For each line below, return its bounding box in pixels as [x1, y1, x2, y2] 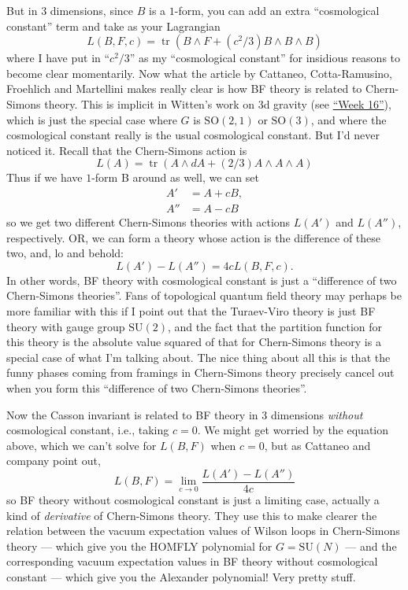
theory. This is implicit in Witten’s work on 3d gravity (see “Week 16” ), [44, 95, 391, 112]
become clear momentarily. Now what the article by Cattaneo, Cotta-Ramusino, [6, 65, 392, 81]
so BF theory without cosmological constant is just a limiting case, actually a [6, 491, 380, 507]
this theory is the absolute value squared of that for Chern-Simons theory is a [6, 334, 381, 350]
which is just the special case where [6, 111, 177, 127]
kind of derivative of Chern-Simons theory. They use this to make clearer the [6, 507, 377, 523]
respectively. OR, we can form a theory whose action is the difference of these [6, 229, 381, 245]
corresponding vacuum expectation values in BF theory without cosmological [6, 553, 378, 570]
